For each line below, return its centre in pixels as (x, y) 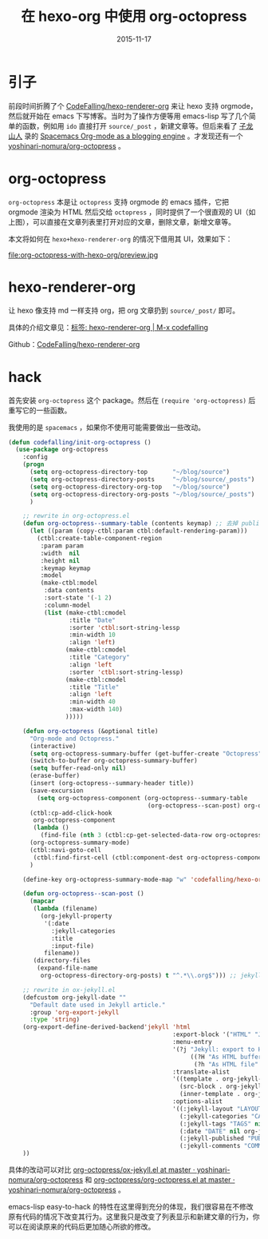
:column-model (67, 605)
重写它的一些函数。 (40, 410)
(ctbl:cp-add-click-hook (71, 813)
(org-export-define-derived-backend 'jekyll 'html (107, 1027)
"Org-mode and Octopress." (74, 739)
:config (35, 457)
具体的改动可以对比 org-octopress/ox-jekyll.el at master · (102, 1169)
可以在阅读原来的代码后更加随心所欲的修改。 (82, 1227)
